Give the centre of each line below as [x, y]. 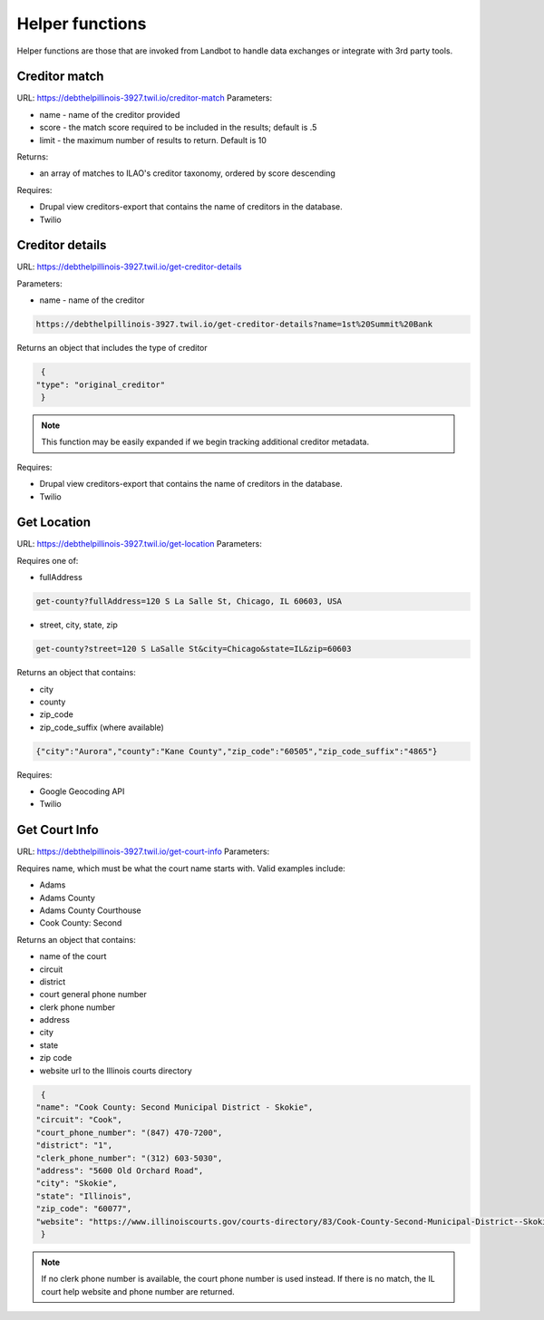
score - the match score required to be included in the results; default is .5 [178, 128]
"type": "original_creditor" [101, 384]
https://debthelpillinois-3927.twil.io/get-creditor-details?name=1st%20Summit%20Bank [234, 325]
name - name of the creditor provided [110, 114]
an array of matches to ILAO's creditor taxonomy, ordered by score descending [187, 173]
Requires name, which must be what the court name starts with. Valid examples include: [181, 868]
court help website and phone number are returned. [138, 1291]
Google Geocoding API [82, 791]
